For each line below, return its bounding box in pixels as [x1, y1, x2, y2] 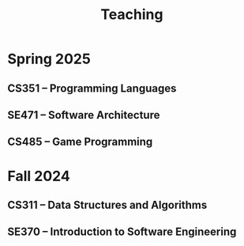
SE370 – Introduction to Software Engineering [7, 225, 237, 239]
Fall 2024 [7, 167, 70, 185]
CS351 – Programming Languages [7, 81, 177, 95]
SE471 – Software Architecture [7, 108, 160, 122]
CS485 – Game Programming [7, 135, 153, 149]
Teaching [100, 6, 163, 24]
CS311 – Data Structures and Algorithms [7, 198, 208, 211]
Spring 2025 [7, 50, 92, 68]
